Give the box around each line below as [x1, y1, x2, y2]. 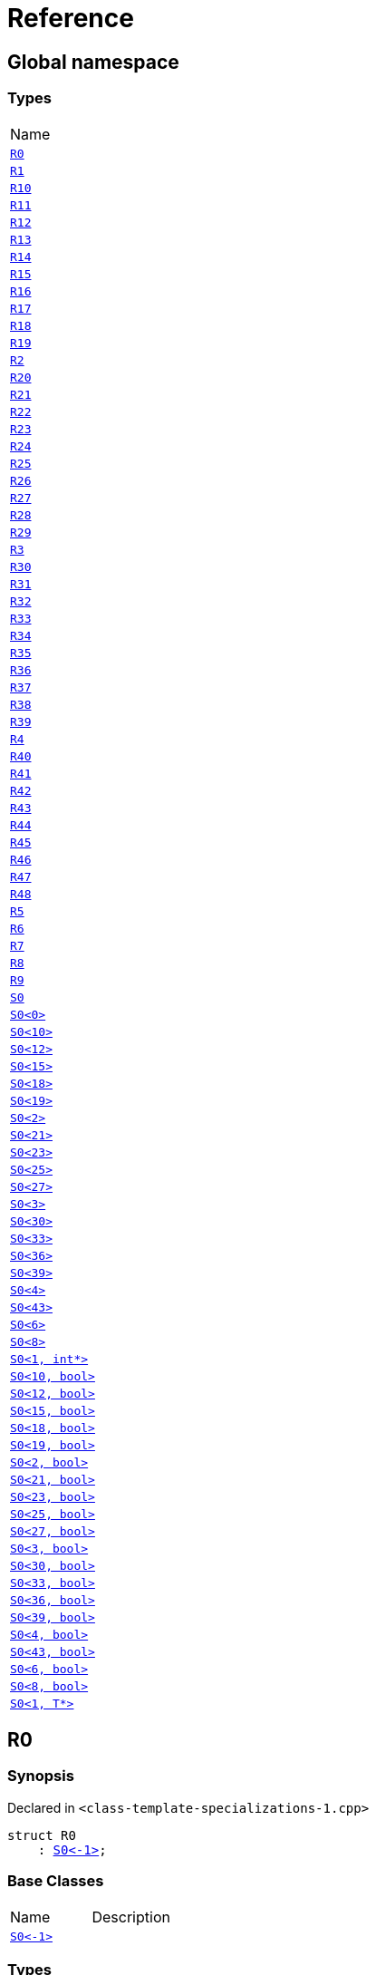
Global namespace [7, 50, 179, 73]
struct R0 [7, 1827, 76, 1843]
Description [92, 1907, 170, 1926]
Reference [7, 3, 134, 34]
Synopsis [7, 1767, 74, 1786]
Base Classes [7, 1872, 104, 1891]
